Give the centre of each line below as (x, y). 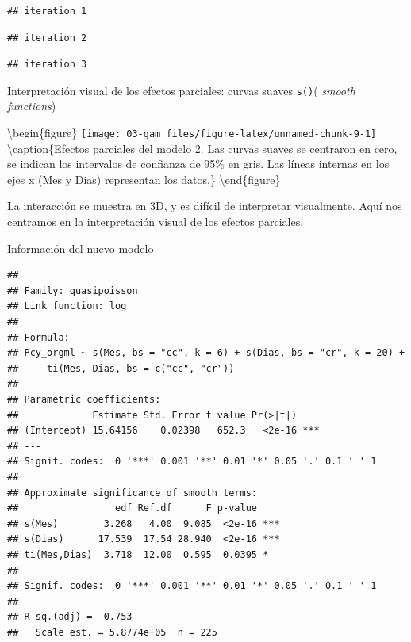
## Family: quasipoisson (73, 290)
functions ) (32, 106)
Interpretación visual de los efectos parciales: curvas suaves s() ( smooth (181, 90)
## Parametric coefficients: (84, 399)
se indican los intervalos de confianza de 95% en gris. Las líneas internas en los (198, 164)
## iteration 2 (47, 38)
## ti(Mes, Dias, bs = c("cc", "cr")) (121, 368)
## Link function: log (67, 306)
